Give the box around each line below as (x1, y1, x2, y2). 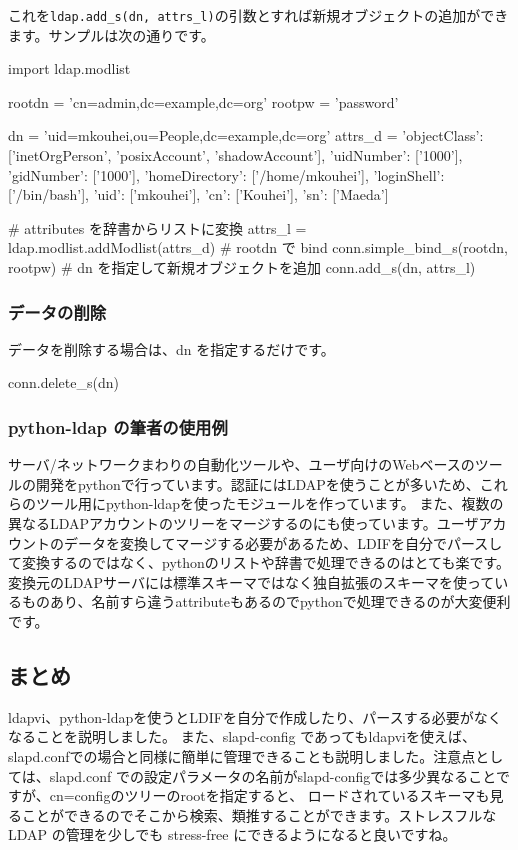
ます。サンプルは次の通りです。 (8, 24, 215, 45)
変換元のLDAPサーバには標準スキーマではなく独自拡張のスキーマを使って (8, 571, 495, 592)
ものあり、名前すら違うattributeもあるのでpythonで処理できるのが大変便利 (21, 591, 511, 612)
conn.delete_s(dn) (8, 372, 119, 393)
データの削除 (8, 299, 107, 324)
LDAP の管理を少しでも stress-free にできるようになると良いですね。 (8, 824, 457, 845)
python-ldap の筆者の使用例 (8, 414, 228, 439)
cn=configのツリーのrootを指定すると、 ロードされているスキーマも (49, 785, 490, 806)
